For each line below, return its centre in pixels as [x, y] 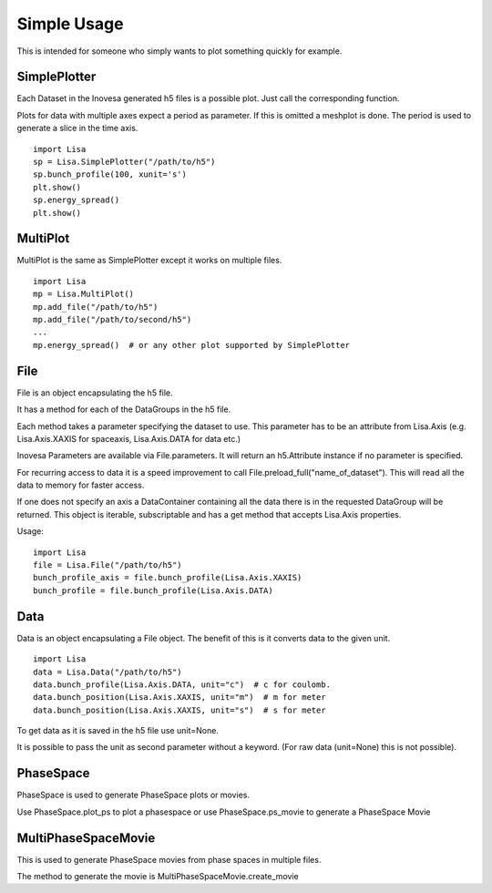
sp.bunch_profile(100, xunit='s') [110, 174]
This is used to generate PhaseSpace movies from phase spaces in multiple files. [169, 859]
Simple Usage [70, 24]
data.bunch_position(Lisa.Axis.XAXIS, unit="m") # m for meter [180, 698]
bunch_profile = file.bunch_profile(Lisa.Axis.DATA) [153, 590]
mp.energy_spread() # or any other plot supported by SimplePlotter [192, 345]
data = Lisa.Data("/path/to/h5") [108, 672]
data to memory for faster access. [81, 485]
